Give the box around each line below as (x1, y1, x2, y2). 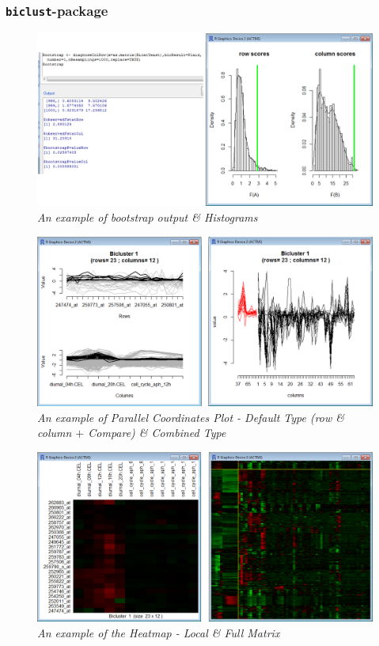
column (37, 424, 72, 441)
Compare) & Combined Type (88, 424, 226, 441)
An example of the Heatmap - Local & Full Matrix (37, 624, 280, 640)
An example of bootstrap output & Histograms (37, 209, 258, 225)
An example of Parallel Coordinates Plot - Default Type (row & (37, 408, 345, 425)
